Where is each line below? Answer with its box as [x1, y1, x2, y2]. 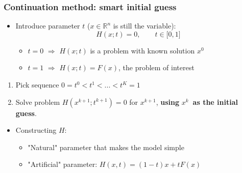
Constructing [15, 125, 57, 135]
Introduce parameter [15, 20, 80, 31]
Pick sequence [15, 79, 59, 90]
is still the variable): [113, 20, 176, 31]
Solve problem [15, 96, 60, 107]
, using [156, 96, 179, 107]
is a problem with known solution [90, 45, 195, 55]
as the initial [192, 96, 238, 107]
